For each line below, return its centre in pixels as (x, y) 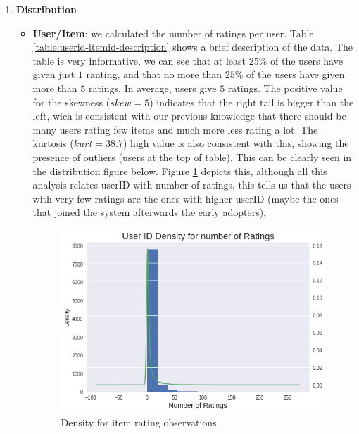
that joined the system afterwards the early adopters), (150, 212)
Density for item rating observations (139, 422)
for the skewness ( (71, 102)
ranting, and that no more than (154, 74)
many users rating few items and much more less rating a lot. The (175, 129)
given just (54, 74)
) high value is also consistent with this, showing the (236, 143)
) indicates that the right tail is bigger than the (252, 102)
